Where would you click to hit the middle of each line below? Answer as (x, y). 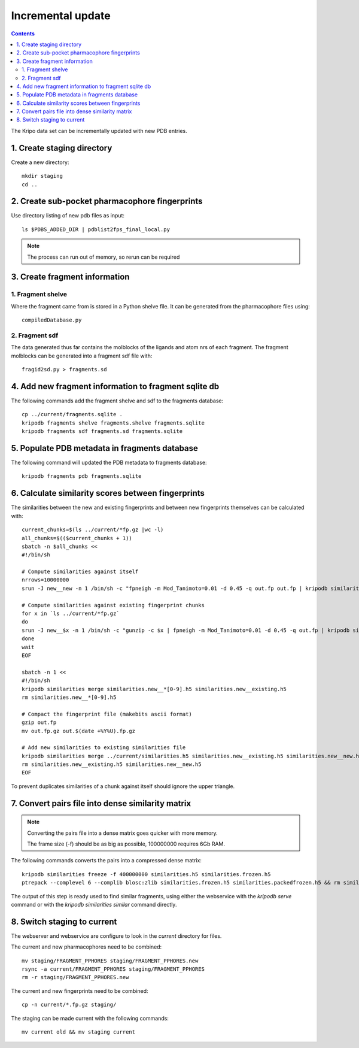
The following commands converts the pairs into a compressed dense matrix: (106, 861)
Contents (23, 34)
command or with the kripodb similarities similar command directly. (94, 905)
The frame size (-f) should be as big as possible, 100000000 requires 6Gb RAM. (126, 844)
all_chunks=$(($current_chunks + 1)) (77, 538)
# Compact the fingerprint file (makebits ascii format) (107, 714)
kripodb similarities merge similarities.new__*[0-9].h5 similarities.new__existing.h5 (154, 689)
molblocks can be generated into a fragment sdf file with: (82, 356)
